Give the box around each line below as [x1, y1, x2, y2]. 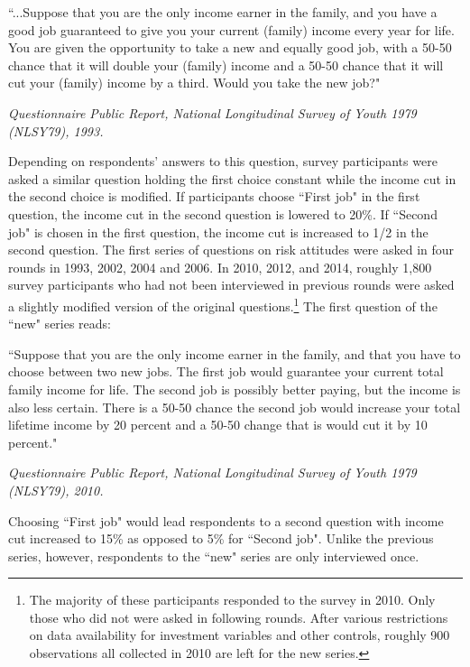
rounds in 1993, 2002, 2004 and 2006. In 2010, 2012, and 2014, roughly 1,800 [8, 257, 432, 276]
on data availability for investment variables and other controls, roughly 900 [29, 625, 450, 644]
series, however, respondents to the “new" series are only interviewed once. [8, 546, 419, 565]
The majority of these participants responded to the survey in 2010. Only [29, 590, 436, 609]
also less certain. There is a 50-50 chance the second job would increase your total [8, 397, 461, 416]
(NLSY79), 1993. [8, 121, 104, 140]
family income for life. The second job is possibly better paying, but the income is [8, 379, 461, 398]
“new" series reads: [8, 314, 112, 333]
